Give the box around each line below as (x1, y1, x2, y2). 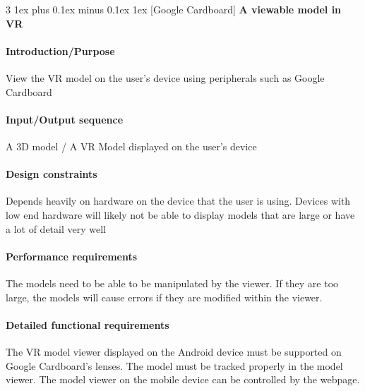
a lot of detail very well (6, 221, 106, 236)
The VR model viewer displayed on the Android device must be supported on (6, 344, 342, 359)
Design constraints (6, 167, 97, 181)
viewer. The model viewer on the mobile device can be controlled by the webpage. (6, 372, 360, 387)
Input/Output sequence (6, 112, 124, 126)
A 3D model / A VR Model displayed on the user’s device (6, 138, 257, 153)
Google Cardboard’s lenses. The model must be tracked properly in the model (6, 358, 343, 373)
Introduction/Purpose (6, 43, 115, 58)
